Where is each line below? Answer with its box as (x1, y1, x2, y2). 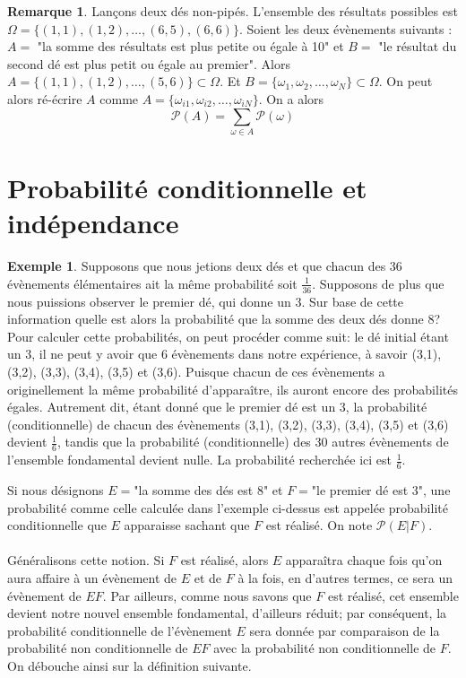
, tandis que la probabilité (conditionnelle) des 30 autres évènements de (56, 432, 449, 451)
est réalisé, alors (180, 551, 269, 569)
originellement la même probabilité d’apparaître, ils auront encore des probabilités (7, 379, 458, 398)
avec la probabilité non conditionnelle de (213, 639, 436, 657)
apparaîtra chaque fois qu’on (285, 551, 443, 569)
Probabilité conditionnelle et (7, 169, 367, 206)
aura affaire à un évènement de (7, 569, 177, 587)
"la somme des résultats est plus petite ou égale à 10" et (37, 37, 344, 56)
